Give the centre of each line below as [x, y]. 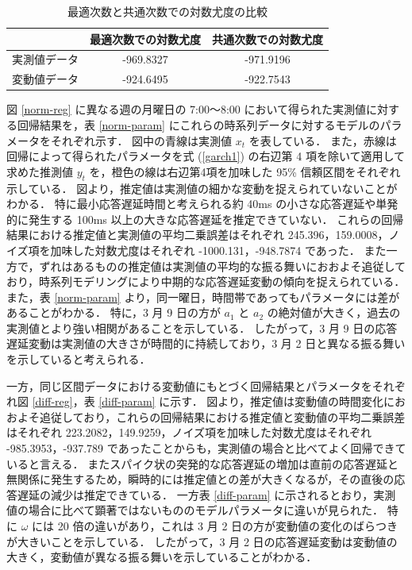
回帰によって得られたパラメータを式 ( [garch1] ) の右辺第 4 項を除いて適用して [206, 156]
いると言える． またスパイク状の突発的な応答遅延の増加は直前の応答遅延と [202, 463]
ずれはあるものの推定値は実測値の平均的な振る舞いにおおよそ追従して [223, 266]
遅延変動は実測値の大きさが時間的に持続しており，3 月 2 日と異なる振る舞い [206, 343]
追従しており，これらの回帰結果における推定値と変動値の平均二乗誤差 [222, 416]
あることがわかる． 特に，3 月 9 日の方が [114, 312]
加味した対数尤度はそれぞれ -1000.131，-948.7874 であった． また [218, 250]
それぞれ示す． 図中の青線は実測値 [141, 140]
